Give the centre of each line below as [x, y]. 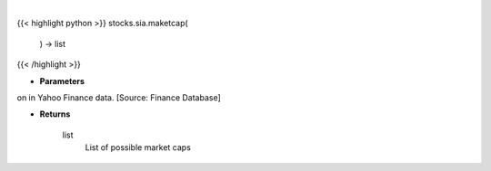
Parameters [62, 81]
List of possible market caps [138, 147]
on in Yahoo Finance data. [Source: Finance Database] [119, 97]
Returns [55, 114]
